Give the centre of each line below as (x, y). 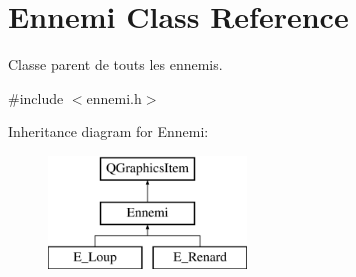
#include (36, 97)
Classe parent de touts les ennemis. (115, 64)
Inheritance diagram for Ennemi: (108, 131)
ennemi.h (114, 97)
